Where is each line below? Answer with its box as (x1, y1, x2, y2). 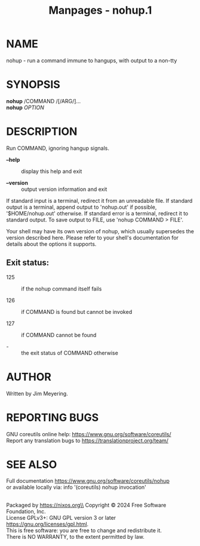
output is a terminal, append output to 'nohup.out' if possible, (6, 203, 157, 211)
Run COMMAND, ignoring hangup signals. (6, 144, 109, 152)
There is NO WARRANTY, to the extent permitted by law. (6, 533, 145, 541)
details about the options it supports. (6, 240, 97, 248)
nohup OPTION (6, 104, 45, 111)
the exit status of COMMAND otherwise (21, 349, 118, 356)
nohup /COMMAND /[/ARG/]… (6, 97, 81, 104)
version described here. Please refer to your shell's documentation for (6, 234, 179, 241)
